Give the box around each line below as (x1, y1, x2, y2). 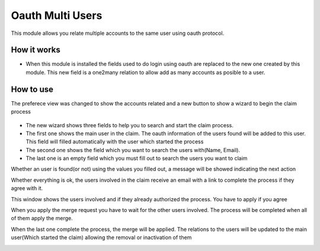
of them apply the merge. (11, 215, 73, 222)
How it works (11, 45, 60, 55)
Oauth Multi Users (11, 9, 103, 22)
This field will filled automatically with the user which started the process (25, 138, 204, 145)
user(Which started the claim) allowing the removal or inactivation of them (11, 234, 192, 241)
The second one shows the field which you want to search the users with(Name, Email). (25, 146, 240, 153)
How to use (11, 84, 53, 94)
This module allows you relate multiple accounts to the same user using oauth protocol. (11, 30, 225, 37)
